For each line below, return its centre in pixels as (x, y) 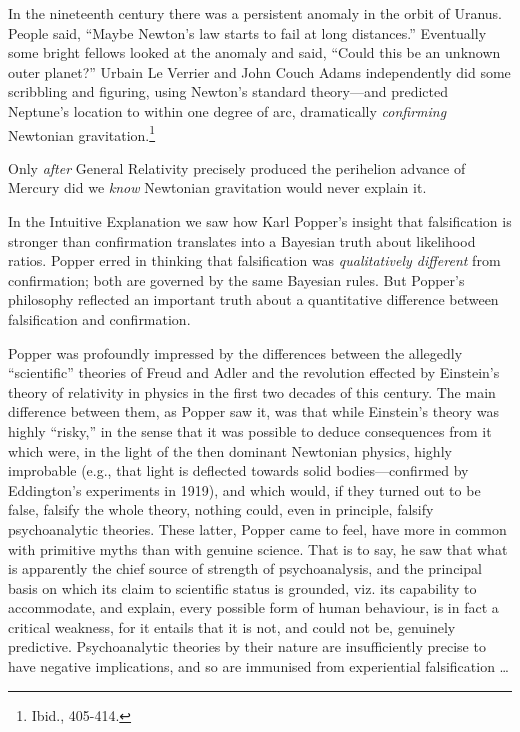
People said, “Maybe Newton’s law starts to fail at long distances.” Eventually (247, 32)
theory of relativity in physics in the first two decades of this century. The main (252, 391)
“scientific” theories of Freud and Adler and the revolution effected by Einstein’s (254, 372)
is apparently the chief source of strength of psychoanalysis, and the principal (245, 568)
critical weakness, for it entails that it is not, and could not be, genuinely (232, 626)
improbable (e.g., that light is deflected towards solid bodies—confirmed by (238, 470)
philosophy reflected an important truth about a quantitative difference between (253, 299)
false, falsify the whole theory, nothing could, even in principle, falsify (221, 509)
